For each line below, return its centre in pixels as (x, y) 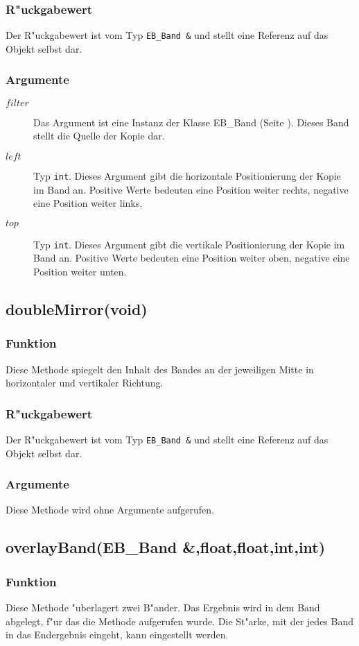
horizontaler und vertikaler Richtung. (85, 383)
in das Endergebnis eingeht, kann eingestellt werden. (117, 635)
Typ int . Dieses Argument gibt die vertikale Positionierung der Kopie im (189, 244)
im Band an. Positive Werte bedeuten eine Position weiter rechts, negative (191, 189)
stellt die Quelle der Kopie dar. (99, 136)
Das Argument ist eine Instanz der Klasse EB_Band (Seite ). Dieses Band (191, 122)
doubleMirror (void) (77, 308)
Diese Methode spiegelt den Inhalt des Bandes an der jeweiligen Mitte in (160, 369)
